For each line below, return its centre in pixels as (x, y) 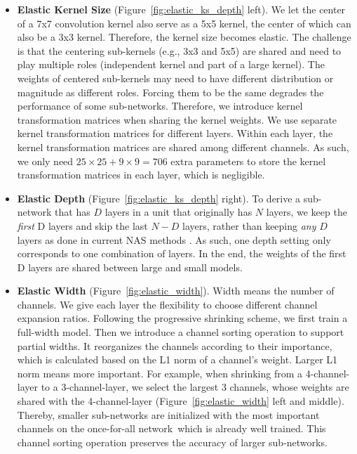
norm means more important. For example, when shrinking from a (160, 373)
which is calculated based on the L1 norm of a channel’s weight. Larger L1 (177, 359)
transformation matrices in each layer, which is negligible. (141, 175)
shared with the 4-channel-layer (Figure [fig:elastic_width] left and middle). (181, 401)
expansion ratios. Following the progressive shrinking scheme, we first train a (182, 318)
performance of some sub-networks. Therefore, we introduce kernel (160, 106)
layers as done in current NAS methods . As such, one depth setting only (174, 239)
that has (73, 212)
